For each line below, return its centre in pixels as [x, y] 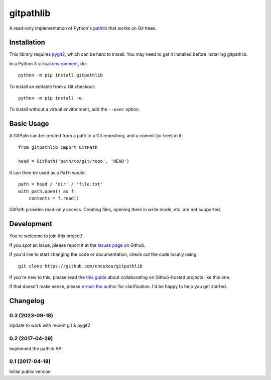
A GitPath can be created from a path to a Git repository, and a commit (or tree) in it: [96, 136]
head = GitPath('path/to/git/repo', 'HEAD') [74, 161]
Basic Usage [29, 124]
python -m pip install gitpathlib [60, 75]
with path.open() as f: [47, 191]
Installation [27, 42]
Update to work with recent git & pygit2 [50, 325]
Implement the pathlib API [36, 348]
